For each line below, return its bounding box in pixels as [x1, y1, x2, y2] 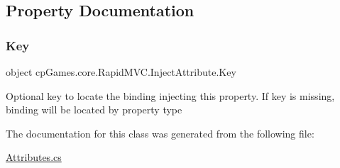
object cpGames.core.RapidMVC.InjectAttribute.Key [6, 65, 236, 79]
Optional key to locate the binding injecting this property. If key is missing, [6, 88, 335, 103]
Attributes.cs [6, 150, 62, 164]
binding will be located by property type [6, 102, 182, 117]
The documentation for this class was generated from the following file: [6, 125, 314, 140]
